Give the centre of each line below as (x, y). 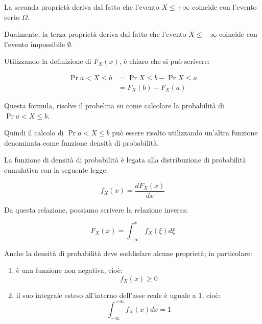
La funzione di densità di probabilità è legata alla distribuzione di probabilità (125, 160)
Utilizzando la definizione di (48, 61)
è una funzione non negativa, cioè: (69, 270)
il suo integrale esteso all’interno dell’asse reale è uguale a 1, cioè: (118, 295)
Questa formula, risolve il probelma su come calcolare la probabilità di (114, 106)
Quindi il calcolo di (34, 133)
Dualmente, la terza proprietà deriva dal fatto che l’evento (95, 34)
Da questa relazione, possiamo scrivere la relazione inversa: (96, 209)
